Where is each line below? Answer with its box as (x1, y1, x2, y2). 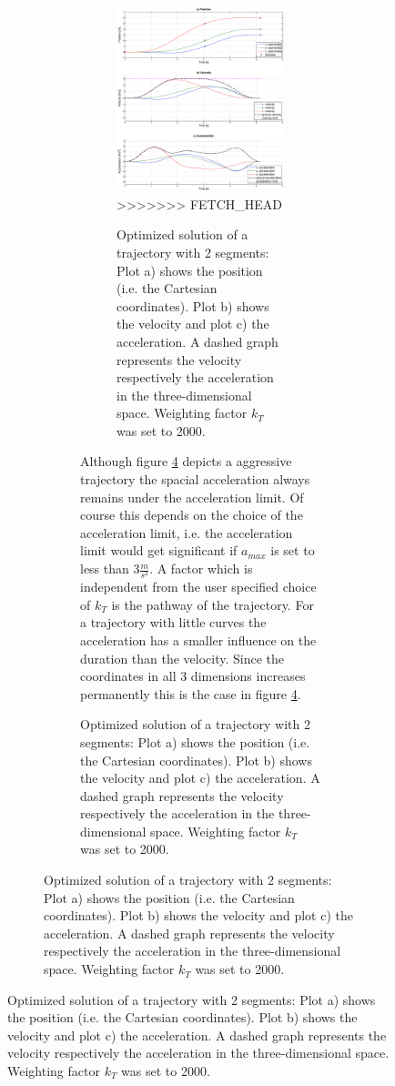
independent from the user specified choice (80, 577, 317, 596)
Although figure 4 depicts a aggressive (80, 452, 292, 471)
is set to (270, 541, 315, 560)
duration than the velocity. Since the (80, 648, 285, 667)
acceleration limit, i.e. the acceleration (80, 523, 293, 542)
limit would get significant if (80, 541, 238, 560)
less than (80, 559, 129, 578)
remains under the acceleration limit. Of (80, 487, 304, 506)
